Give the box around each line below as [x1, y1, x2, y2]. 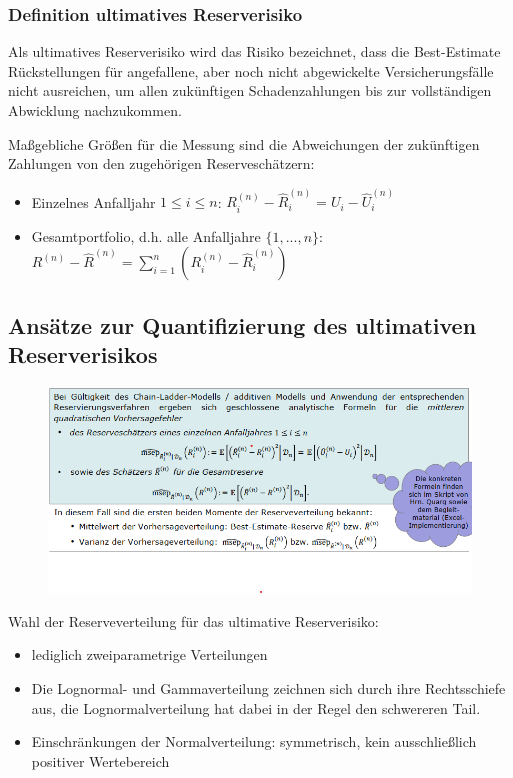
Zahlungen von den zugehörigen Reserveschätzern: [8, 153, 315, 174]
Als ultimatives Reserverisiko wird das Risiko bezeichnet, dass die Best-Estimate [8, 41, 501, 62]
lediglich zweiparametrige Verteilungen [31, 644, 268, 665]
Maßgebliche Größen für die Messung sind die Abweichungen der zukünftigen [8, 133, 480, 154]
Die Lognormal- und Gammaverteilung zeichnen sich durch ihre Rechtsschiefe [31, 678, 506, 699]
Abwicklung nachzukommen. [8, 100, 182, 120]
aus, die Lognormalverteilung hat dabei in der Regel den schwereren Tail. [31, 697, 481, 718]
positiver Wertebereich [31, 750, 170, 771]
